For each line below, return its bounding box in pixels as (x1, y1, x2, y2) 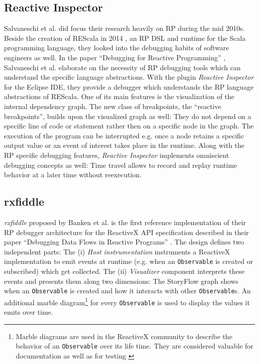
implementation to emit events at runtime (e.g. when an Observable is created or (4, 256, 253, 266)
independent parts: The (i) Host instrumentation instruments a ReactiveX (4, 246, 230, 256)
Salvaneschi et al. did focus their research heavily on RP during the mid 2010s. (4, 23, 245, 33)
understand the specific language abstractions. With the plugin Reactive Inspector (4, 72, 254, 82)
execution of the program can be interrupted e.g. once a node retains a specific (4, 130, 244, 140)
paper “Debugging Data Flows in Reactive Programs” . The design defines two (4, 237, 244, 247)
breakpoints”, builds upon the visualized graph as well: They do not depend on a (4, 111, 252, 121)
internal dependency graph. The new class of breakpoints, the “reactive (4, 101, 221, 111)
